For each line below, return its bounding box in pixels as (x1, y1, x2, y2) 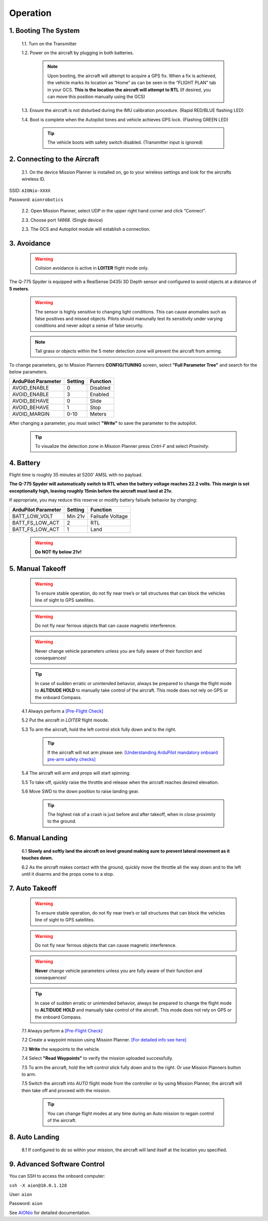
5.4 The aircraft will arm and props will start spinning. (21, 770, 131, 776)
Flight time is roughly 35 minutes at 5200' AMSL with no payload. (9, 472, 143, 478)
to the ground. (47, 818, 76, 824)
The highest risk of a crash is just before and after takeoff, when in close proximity (47, 811, 216, 817)
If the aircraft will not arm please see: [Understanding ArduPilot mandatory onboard (47, 749, 218, 755)
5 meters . (9, 286, 30, 292)
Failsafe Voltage (90, 512, 128, 519)
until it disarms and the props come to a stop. (21, 871, 114, 877)
